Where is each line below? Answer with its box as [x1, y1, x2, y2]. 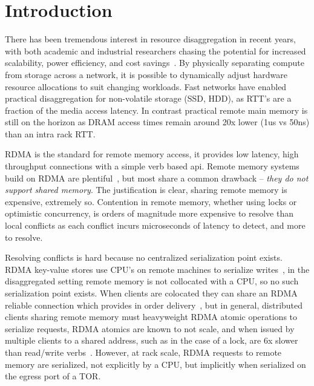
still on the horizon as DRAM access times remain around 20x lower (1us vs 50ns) [5, 116, 310, 128]
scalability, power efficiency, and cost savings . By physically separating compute [5, 56, 305, 69]
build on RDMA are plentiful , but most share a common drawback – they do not [5, 171, 309, 184]
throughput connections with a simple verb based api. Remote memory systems [5, 160, 299, 172]
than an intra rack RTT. [5, 127, 96, 140]
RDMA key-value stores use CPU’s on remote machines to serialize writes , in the [5, 263, 310, 275]
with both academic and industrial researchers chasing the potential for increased [5, 44, 306, 57]
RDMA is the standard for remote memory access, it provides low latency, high [5, 148, 299, 160]
